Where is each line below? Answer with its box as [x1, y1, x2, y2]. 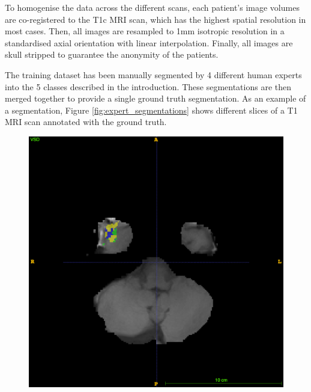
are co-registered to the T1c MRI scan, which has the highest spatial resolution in [5, 13, 306, 25]
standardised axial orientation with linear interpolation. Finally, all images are [5, 36, 293, 49]
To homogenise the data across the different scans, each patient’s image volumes [5, 1, 300, 13]
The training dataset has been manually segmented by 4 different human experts [5, 68, 302, 81]
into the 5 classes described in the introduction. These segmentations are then [5, 80, 292, 93]
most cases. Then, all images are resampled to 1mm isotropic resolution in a [5, 25, 285, 37]
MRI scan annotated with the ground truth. [5, 115, 167, 128]
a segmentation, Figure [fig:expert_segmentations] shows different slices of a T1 [5, 103, 298, 116]
